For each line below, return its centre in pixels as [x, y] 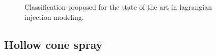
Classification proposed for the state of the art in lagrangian [118, 7]
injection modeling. [54, 17]
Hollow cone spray [53, 44]
